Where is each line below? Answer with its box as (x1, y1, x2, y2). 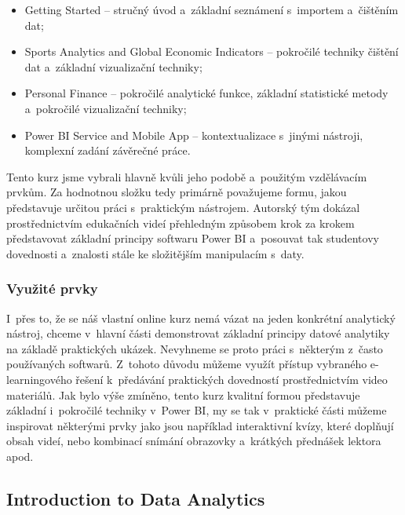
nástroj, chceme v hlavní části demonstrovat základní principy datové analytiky (6, 325, 390, 342)
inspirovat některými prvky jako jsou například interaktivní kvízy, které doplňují (6, 417, 394, 433)
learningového (6, 371, 72, 387)
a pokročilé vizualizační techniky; (24, 100, 187, 116)
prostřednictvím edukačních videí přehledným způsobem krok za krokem (6, 214, 355, 231)
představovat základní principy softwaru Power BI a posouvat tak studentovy (6, 230, 379, 247)
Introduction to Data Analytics (6, 486, 265, 510)
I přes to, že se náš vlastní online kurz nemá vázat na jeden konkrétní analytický (6, 309, 396, 326)
